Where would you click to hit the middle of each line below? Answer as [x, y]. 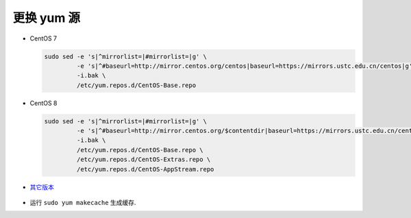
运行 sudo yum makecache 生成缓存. [83, 203]
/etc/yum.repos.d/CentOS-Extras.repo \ [144, 160]
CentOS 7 [43, 38]
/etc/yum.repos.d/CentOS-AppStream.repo [145, 169]
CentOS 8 [43, 103]
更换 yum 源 [47, 18]
